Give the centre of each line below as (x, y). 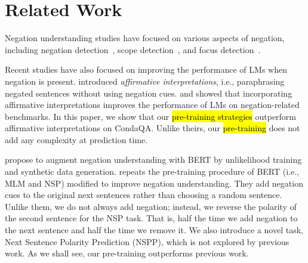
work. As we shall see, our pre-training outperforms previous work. (127, 253)
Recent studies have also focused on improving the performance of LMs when (146, 69)
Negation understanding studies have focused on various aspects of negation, (145, 38)
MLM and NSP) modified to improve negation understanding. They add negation (154, 183)
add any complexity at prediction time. (76, 139)
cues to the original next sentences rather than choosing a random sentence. (144, 195)
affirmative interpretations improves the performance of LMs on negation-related (152, 105)
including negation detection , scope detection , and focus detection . (133, 49)
